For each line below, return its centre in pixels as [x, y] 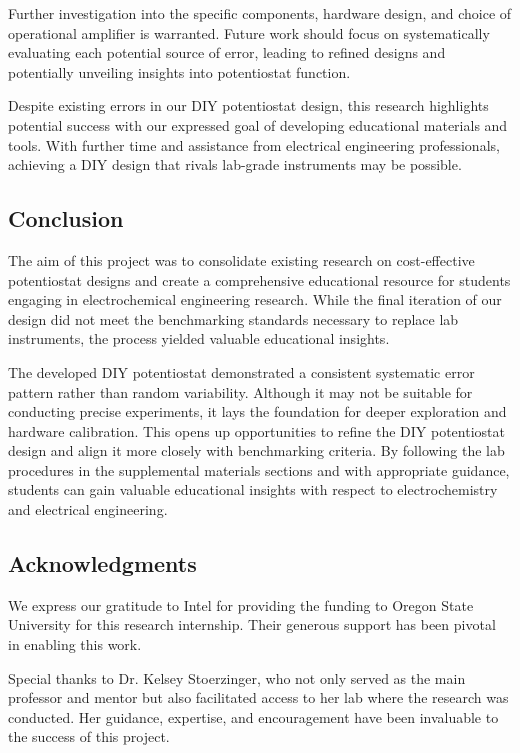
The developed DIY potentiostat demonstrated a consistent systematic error [241, 371]
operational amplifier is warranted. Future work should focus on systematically [249, 32]
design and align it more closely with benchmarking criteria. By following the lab [256, 450]
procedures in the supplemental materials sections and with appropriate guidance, [259, 469]
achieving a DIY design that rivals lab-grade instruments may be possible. [235, 164]
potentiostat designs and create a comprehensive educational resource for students [259, 279]
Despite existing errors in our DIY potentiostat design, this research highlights [248, 105]
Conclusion [66, 218]
